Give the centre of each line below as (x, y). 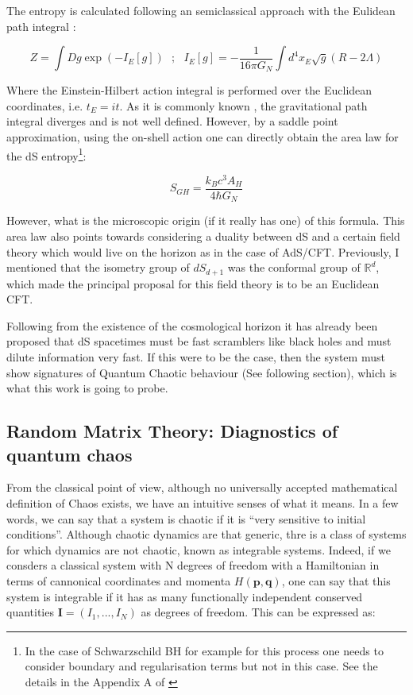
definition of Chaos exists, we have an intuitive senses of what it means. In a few (203, 503)
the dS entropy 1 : (46, 154)
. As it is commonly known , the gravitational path (243, 105)
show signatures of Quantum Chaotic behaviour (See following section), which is (202, 372)
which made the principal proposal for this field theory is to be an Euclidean (193, 283)
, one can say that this (336, 581)
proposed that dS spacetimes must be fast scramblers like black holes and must (199, 341)
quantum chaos (69, 454)
